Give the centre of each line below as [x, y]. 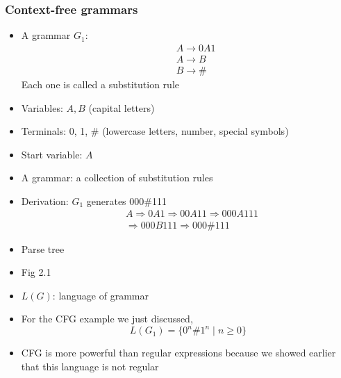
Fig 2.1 [36, 272]
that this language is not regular [90, 366]
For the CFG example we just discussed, [107, 319]
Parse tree [43, 248]
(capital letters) [122, 107]
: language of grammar [100, 295]
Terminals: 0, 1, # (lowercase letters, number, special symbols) [155, 131]
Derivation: [45, 200]
